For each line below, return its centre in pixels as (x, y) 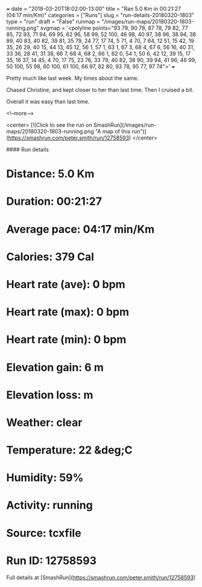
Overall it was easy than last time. (48, 101)
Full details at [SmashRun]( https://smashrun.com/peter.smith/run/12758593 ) (101, 577)
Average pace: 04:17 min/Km (80, 229)
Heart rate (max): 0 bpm (68, 312)
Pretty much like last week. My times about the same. (73, 78)
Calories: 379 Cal (50, 257)
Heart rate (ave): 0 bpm (66, 284)
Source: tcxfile (44, 533)
